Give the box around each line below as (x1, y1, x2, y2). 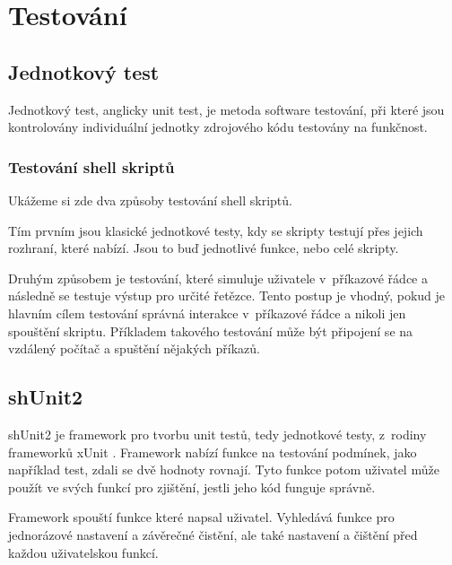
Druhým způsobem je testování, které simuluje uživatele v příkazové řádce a (8, 268, 428, 287)
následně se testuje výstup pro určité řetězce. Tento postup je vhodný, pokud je (8, 286, 446, 305)
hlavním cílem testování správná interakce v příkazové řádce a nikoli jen (8, 303, 406, 322)
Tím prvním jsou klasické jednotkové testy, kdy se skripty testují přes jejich (8, 221, 423, 239)
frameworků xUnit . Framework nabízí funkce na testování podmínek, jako (8, 442, 417, 461)
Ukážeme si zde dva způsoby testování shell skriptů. (8, 190, 292, 209)
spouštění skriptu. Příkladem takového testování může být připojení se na (8, 321, 413, 340)
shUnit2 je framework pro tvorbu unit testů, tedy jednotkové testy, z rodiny (8, 424, 427, 443)
